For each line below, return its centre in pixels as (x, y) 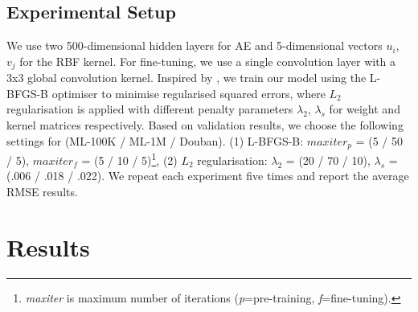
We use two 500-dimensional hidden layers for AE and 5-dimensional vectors (195, 45)
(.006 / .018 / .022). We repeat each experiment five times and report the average (208, 176)
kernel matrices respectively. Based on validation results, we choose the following (205, 125)
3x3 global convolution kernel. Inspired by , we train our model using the (186, 78)
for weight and (365, 109)
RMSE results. (42, 191)
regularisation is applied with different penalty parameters (150, 109)
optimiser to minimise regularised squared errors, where (189, 93)
